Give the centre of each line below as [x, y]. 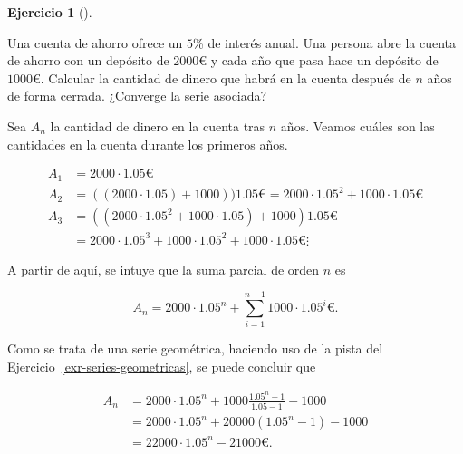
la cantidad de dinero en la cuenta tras [158, 126]
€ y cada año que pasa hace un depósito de [318, 60]
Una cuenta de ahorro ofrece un [95, 42]
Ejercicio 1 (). [50, 12]
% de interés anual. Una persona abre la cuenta [325, 42]
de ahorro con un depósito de [88, 60]
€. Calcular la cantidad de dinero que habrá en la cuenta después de [222, 77]
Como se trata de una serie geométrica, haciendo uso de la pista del [195, 348]
